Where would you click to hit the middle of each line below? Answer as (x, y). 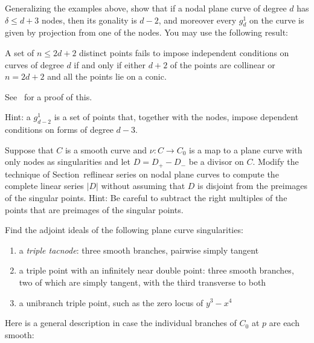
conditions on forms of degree (59, 130)
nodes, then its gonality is (89, 20)
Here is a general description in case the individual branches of (121, 323)
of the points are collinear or (223, 64)
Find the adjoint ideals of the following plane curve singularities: (124, 230)
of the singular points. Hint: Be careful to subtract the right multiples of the (146, 197)
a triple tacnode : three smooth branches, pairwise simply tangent (139, 250)
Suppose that (29, 149)
